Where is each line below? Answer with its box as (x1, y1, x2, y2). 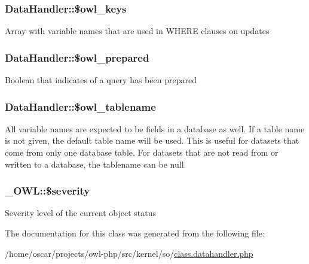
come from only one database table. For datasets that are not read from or (5, 146, 279, 159)
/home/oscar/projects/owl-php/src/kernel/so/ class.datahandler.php (5, 247, 253, 259)
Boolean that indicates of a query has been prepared (5, 74, 197, 86)
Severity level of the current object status (5, 207, 157, 219)
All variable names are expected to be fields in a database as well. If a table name (5, 122, 305, 135)
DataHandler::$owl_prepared (5, 50, 149, 65)
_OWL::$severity (5, 183, 90, 198)
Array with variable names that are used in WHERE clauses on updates (5, 25, 270, 37)
